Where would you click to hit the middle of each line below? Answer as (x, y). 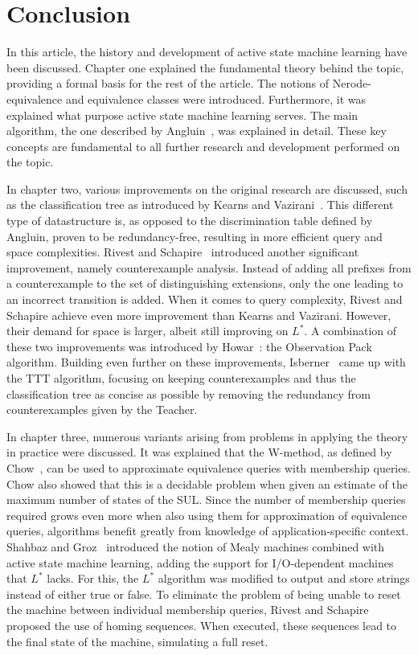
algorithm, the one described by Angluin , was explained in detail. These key (197, 131)
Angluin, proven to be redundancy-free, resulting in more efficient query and (195, 236)
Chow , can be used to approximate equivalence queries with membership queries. (209, 467)
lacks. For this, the (93, 578)
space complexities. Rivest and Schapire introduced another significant (183, 252)
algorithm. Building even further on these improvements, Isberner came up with (206, 362)
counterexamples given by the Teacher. (102, 409)
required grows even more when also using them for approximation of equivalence (207, 515)
